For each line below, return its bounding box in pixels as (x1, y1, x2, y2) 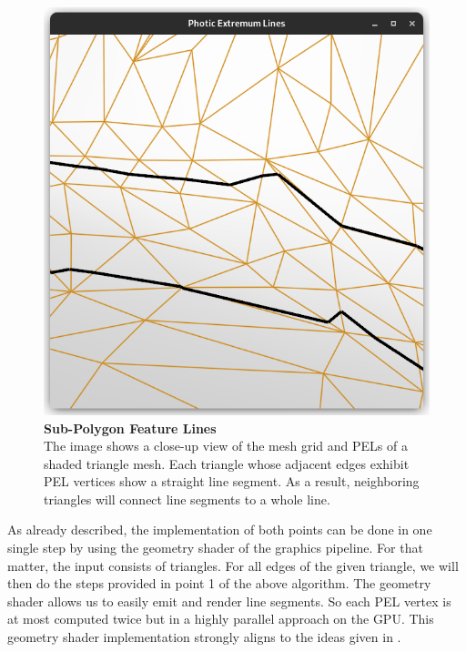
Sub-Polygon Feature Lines (44, 418, 217, 437)
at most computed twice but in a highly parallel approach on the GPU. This (7, 609, 434, 628)
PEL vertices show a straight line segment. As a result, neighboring (44, 472, 420, 491)
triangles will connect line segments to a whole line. (44, 489, 330, 508)
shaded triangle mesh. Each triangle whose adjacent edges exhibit (44, 453, 410, 473)
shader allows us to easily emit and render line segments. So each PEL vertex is (7, 591, 451, 610)
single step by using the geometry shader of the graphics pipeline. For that (7, 538, 423, 557)
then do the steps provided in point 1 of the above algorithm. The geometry (7, 574, 431, 593)
